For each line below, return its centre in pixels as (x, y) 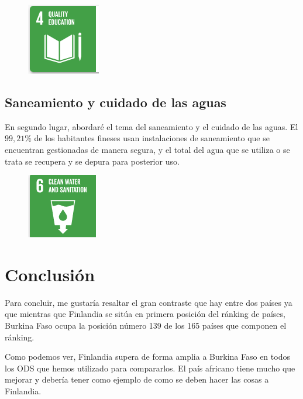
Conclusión (50, 274)
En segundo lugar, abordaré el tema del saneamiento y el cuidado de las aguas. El (151, 126)
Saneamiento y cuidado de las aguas (116, 102)
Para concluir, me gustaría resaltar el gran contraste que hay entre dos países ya (149, 302)
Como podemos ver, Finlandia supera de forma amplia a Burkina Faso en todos (147, 357)
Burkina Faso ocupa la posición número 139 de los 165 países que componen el (146, 325)
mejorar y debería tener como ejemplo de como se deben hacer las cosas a (137, 379)
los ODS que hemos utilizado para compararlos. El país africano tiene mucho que (150, 368)
